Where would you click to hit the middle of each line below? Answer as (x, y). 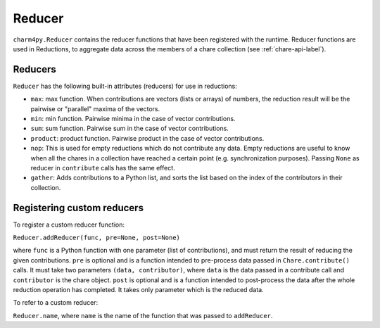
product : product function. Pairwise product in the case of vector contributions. (147, 138)
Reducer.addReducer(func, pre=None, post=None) (97, 238)
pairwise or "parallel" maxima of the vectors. (95, 108)
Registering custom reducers (78, 208)
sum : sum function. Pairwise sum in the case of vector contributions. (129, 128)
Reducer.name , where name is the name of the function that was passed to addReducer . (143, 315)
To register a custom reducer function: (69, 225)
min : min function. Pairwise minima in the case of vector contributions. (133, 119)
